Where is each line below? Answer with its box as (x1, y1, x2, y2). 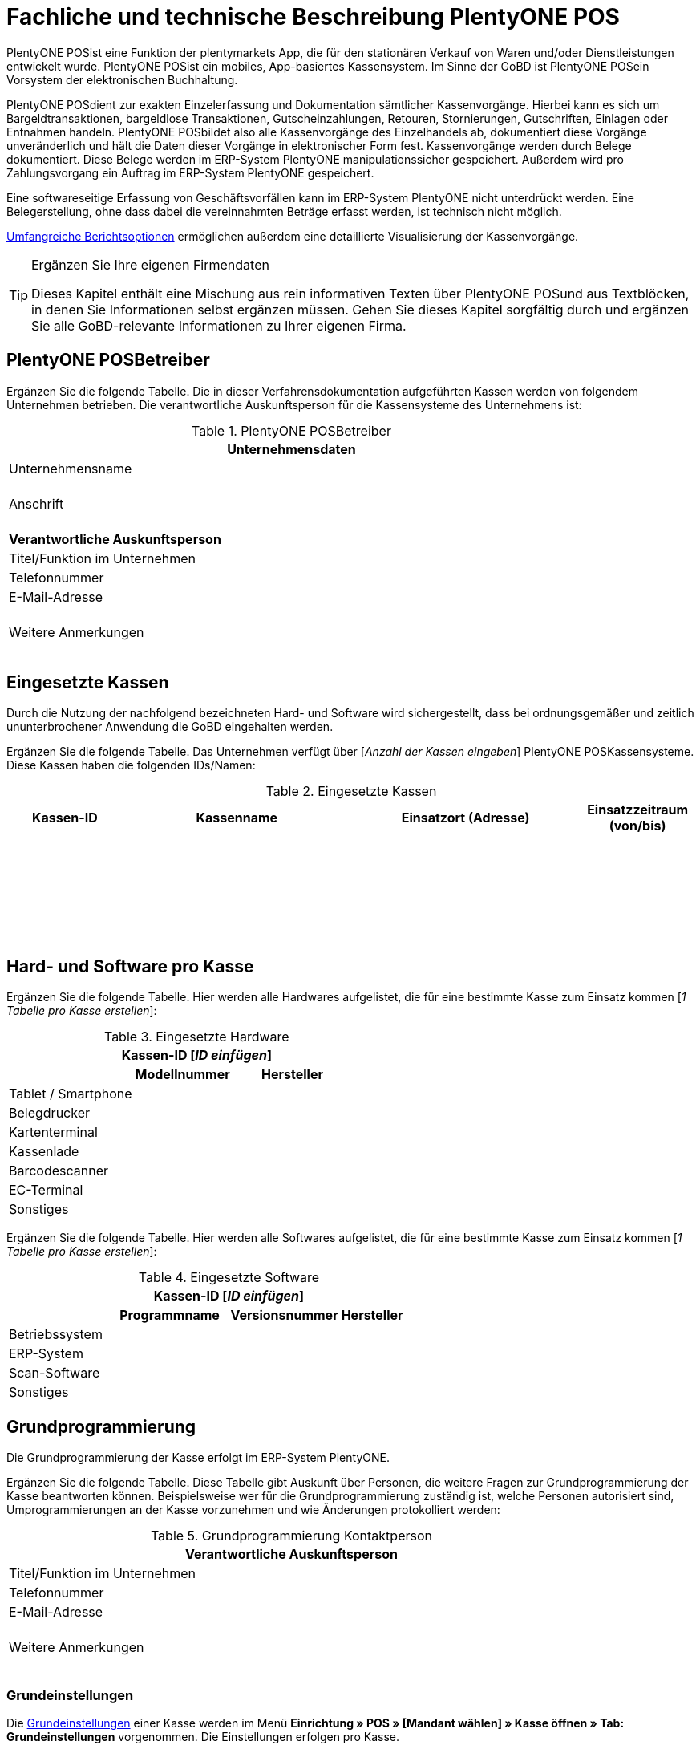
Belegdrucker (9, 1105, 91, 1122)
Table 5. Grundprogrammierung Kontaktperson (150, 1528, 432, 1544)
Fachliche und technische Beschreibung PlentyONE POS (6, 3, 620, 30)
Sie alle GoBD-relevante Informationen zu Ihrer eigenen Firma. (31, 317, 407, 334)
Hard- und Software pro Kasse (6, 956, 254, 976)
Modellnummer (135, 1066, 230, 1083)
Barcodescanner (9, 1163, 109, 1179)
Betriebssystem (9, 1326, 103, 1343)
